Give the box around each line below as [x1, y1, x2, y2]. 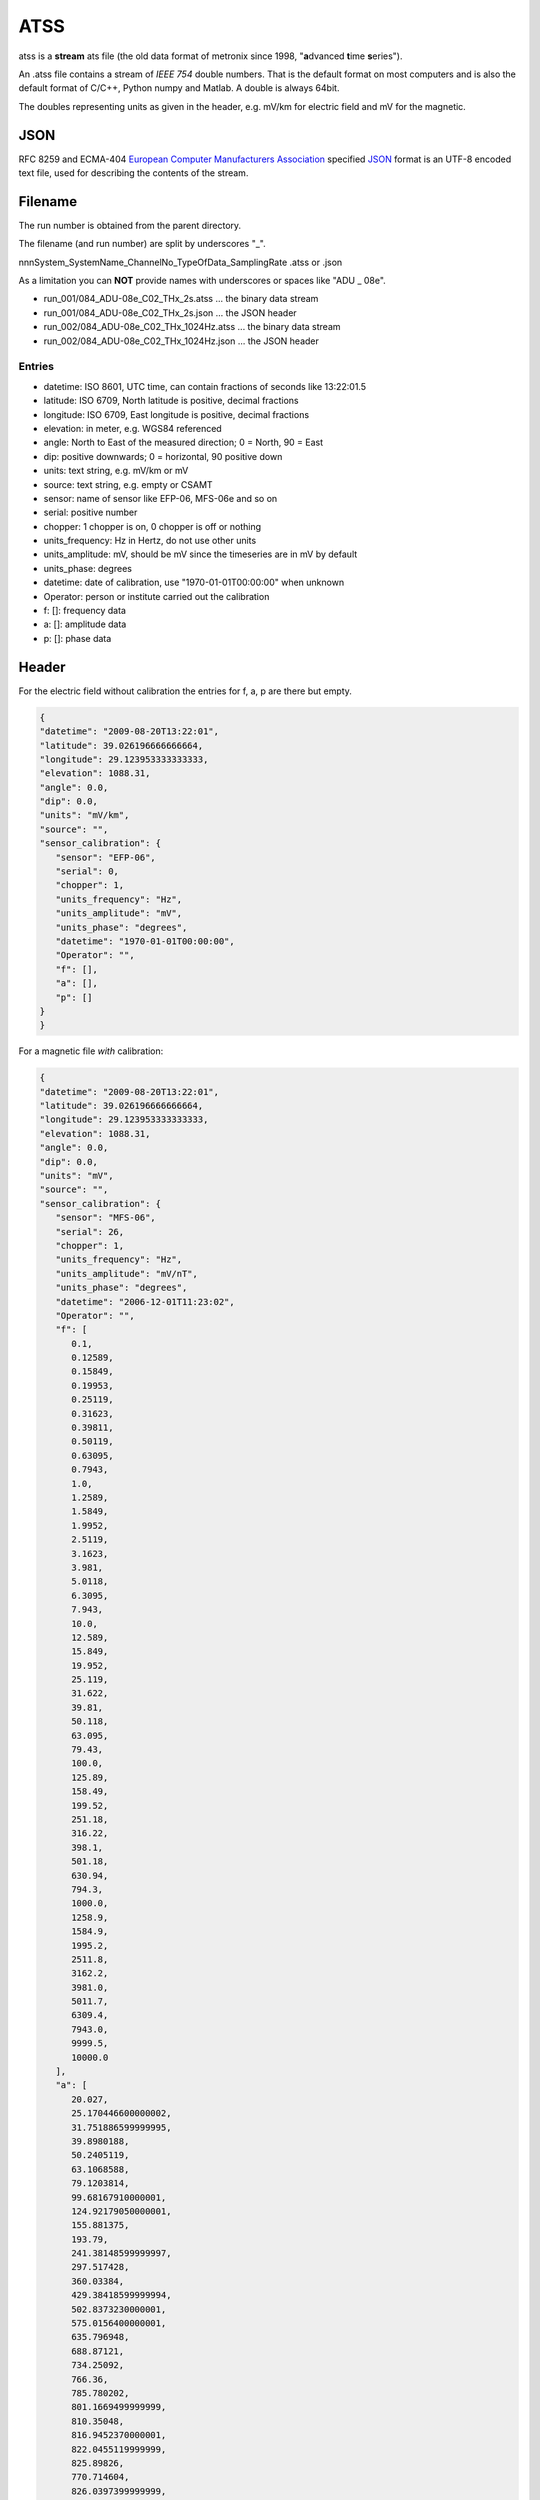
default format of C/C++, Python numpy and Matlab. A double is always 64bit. [18, 82, 340, 94]
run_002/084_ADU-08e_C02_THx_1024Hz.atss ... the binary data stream [43, 321, 341, 333]
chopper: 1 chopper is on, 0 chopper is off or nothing [43, 520, 262, 532]
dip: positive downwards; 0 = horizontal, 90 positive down [43, 450, 283, 462]
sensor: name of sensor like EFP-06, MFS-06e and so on [43, 492, 278, 504]
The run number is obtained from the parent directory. [18, 219, 242, 231]
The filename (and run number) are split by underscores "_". [18, 238, 266, 250]
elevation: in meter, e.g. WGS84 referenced [43, 422, 222, 434]
